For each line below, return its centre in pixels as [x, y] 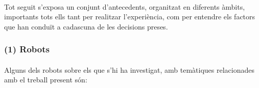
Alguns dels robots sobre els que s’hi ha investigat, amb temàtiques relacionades [129, 69]
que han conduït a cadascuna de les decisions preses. [86, 26]
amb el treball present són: [46, 80]
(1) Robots [27, 49]
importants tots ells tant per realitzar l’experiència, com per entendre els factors [130, 17]
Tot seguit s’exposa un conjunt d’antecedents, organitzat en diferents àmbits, [125, 6]
